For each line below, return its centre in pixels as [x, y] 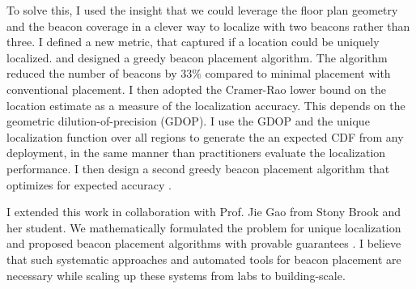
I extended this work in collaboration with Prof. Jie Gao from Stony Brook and [204, 212]
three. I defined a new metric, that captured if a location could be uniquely [193, 42]
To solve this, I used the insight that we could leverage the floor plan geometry [202, 10]
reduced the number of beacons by [92, 73]
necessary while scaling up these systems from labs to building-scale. [176, 275]
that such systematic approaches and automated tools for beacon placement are [204, 259]
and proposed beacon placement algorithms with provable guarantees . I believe [204, 243]
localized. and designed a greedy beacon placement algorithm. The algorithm [197, 57]
